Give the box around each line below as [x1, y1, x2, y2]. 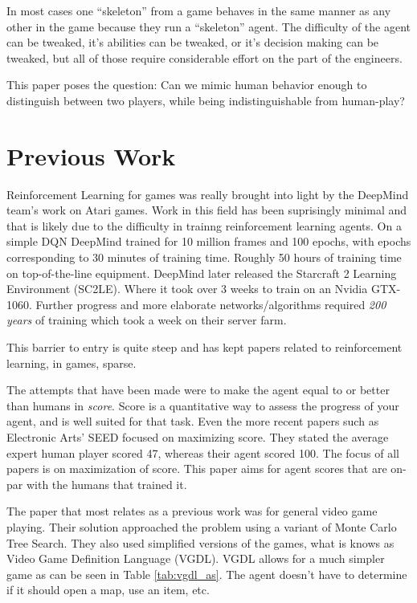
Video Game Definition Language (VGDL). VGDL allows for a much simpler [6, 550, 385, 567]
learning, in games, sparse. [6, 354, 137, 371]
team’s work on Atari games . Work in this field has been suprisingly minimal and [6, 202, 407, 218]
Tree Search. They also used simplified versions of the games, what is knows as [6, 534, 395, 551]
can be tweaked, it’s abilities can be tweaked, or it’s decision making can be [6, 34, 379, 51]
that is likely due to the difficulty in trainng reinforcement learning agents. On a [6, 217, 402, 234]
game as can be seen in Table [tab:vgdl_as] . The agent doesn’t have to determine [6, 565, 407, 582]
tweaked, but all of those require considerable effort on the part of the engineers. [6, 49, 403, 66]
